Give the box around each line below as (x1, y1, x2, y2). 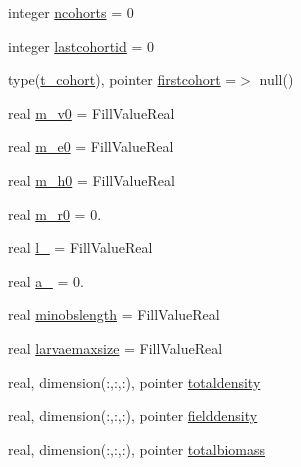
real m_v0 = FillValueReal (8, 102, 175, 123)
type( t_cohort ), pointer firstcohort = (8, 69, 237, 90)
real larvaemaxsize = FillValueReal (8, 337, 223, 358)
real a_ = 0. (8, 270, 84, 291)
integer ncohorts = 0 (8, 2, 134, 22)
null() (259, 69, 294, 90)
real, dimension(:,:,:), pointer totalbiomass (8, 438, 266, 459)
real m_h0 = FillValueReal (8, 169, 175, 190)
